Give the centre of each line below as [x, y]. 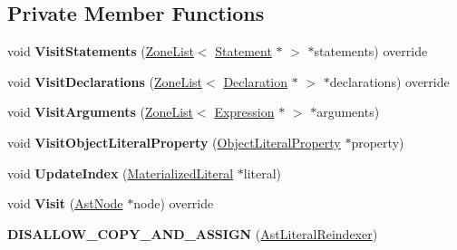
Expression [244, 112]
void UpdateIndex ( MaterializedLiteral [121, 173]
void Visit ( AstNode [65, 203]
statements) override [371, 51]
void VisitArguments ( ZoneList [101, 112]
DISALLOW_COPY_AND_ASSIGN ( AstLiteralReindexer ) [193, 233]
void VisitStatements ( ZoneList [101, 51]
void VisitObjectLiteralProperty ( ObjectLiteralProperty [174, 142]
